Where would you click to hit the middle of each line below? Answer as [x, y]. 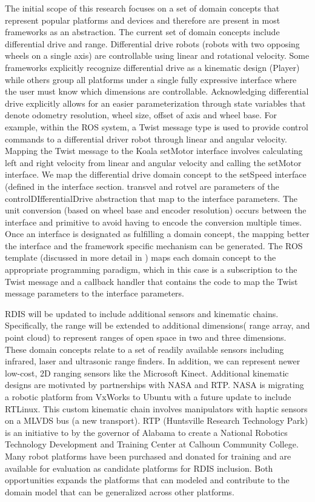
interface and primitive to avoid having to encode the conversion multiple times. [154, 222]
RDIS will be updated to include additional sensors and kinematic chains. [142, 313]
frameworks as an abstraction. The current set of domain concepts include [142, 32]
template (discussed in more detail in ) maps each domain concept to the [141, 257]
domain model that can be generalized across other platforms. [120, 491]
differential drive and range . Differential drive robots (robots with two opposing [152, 43]
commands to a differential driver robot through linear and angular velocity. [146, 139]
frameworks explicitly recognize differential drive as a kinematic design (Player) [152, 67]
